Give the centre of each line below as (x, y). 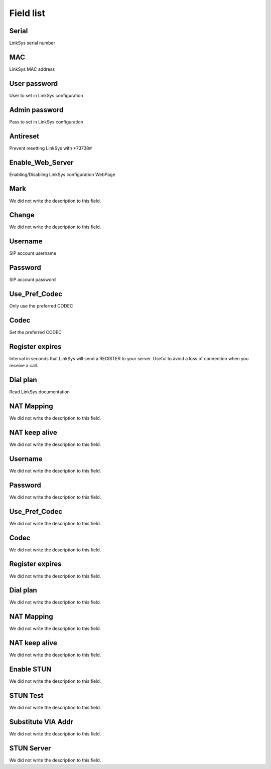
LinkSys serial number (32, 43)
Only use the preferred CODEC (41, 306)
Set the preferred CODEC (36, 332)
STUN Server (30, 748)
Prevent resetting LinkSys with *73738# (51, 148)
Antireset (24, 136)
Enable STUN (30, 669)
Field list (27, 13)
